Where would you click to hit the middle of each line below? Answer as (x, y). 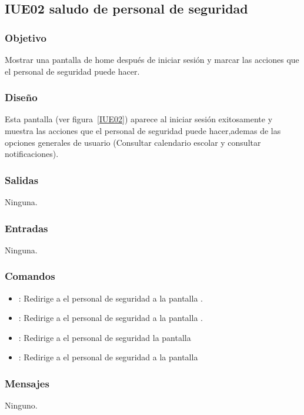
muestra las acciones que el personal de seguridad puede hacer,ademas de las (143, 130)
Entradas (26, 228)
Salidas (22, 180)
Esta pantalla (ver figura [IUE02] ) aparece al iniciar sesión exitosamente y (139, 119)
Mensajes (27, 383)
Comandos (30, 276)
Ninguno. (21, 405)
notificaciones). (32, 154)
